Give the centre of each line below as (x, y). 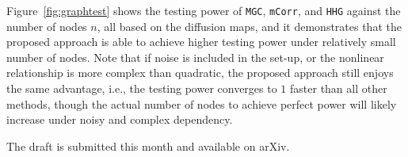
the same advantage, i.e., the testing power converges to (142, 88)
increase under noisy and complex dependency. (120, 119)
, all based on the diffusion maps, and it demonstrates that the (249, 26)
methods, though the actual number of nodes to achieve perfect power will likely (202, 103)
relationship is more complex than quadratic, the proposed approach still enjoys (200, 73)
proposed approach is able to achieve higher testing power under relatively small (201, 42)
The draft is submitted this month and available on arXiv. (148, 146)
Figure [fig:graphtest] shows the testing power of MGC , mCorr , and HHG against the (204, 10)
